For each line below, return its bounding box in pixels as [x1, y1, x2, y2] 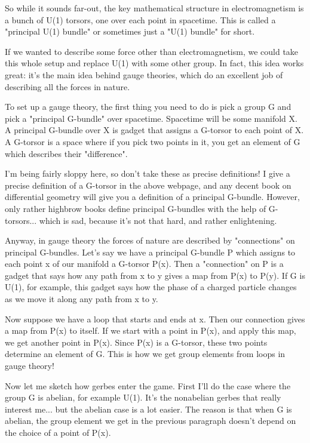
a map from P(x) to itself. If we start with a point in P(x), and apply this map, [5, 324, 296, 337]
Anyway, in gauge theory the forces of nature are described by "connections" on [5, 234, 295, 247]
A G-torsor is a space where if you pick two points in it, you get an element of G [5, 135, 300, 147]
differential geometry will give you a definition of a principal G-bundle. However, [5, 190, 300, 203]
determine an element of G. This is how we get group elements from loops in [5, 347, 286, 360]
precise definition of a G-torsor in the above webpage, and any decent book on [5, 179, 291, 191]
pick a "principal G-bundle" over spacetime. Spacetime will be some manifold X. [5, 112, 297, 124]
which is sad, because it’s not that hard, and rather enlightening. [39, 214, 277, 226]
